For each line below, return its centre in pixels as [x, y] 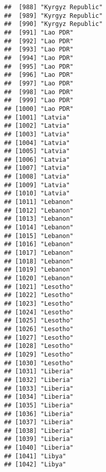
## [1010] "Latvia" [37, 194]
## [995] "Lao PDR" [39, 66]
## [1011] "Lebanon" [39, 202]
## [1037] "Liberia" [39, 422]
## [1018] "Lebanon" [39, 261]
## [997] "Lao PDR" [39, 83]
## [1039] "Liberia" [39, 439]
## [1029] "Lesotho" [39, 354]
